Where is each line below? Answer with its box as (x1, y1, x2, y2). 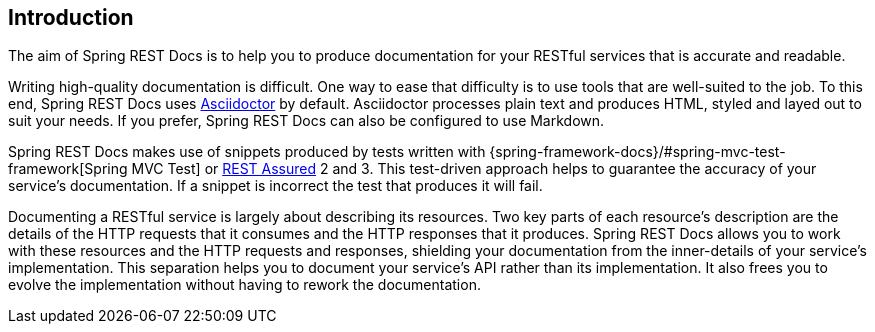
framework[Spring (8, 160, 128, 178)
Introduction (8, 5, 134, 30)
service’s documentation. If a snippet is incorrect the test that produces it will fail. (8, 177, 543, 195)
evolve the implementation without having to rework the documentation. (8, 276, 481, 294)
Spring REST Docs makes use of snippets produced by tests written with (8, 143, 486, 161)
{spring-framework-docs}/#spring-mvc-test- (489, 143, 786, 161)
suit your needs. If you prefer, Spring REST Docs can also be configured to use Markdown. (8, 112, 605, 130)
